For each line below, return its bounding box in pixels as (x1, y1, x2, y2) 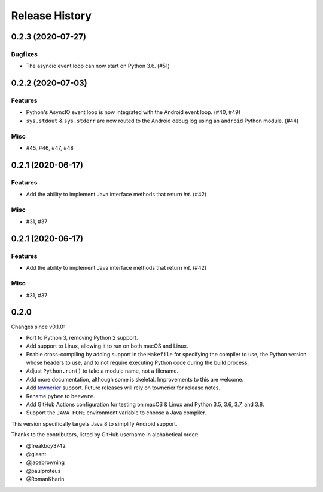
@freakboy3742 (26, 442, 66, 449)
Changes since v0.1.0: (11, 323, 65, 330)
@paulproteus (26, 467, 61, 474)
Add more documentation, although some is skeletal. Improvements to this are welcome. (26, 376, 244, 383)
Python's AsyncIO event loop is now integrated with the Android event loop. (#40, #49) (26, 109, 241, 116)
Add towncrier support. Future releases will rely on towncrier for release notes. (26, 384, 221, 391)
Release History (11, 9, 92, 22)
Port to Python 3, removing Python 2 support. (26, 334, 138, 341)
